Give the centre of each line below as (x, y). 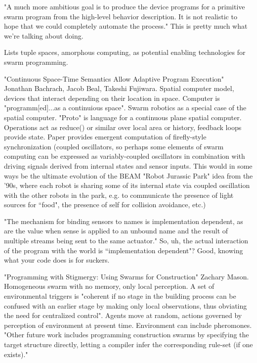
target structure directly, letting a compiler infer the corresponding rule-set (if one (128, 344)
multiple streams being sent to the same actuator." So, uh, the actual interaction (126, 241)
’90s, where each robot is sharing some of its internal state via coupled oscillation (127, 185)
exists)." (16, 354)
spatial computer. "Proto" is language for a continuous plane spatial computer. (123, 117)
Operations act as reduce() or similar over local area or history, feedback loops (123, 127)
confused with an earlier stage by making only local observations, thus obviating (126, 305)
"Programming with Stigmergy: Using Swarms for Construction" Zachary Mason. (127, 276)
